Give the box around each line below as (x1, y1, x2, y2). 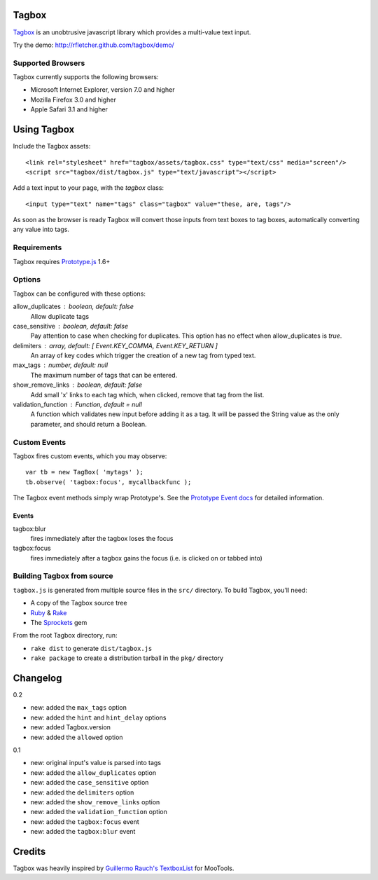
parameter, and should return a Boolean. (30, 420, 147, 428)
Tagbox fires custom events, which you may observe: (13, 452, 167, 460)
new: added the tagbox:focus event (30, 817, 139, 826)
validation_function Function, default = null (13, 400, 143, 409)
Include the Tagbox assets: (13, 142, 91, 151)
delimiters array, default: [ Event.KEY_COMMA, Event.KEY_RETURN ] (13, 341, 218, 350)
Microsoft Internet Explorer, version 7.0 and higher (30, 85, 175, 94)
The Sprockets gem (30, 619, 87, 627)
